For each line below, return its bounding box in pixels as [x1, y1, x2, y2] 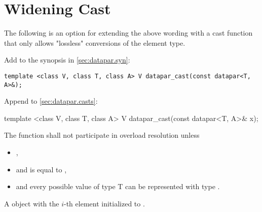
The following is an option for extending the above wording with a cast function [4, 27, 253, 38]
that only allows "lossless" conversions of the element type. [4, 37, 185, 48]
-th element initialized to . [64, 198, 145, 208]
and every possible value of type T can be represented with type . [16, 181, 220, 192]
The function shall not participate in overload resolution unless [4, 130, 200, 140]
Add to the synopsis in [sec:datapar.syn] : [4, 54, 130, 65]
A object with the [4, 198, 59, 208]
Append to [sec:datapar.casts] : [4, 96, 98, 106]
